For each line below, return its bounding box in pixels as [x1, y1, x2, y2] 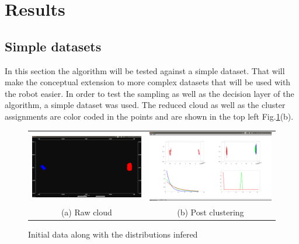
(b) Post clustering [177, 205, 244, 218]
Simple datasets [5, 37, 102, 55]
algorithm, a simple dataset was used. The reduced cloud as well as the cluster [5, 99, 286, 111]
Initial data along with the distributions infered [28, 228, 198, 240]
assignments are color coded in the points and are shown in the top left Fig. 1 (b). [5, 110, 294, 122]
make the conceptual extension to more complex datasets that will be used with [5, 76, 291, 88]
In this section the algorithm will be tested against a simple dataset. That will [5, 64, 285, 76]
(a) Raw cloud [61, 205, 112, 218]
